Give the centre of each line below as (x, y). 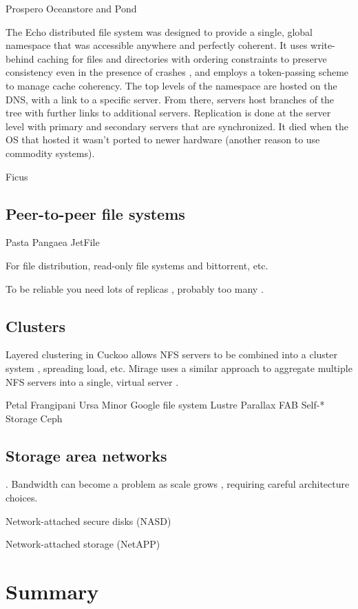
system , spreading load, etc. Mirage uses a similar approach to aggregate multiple (179, 368)
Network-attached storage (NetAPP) (83, 544)
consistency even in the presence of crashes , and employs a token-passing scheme (177, 72)
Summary (52, 591)
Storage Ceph (34, 418)
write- (323, 45)
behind (20, 58)
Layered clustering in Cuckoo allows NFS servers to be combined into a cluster (171, 354)
